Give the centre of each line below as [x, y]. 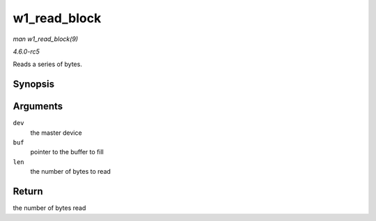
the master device [56, 133]
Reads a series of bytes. [48, 64]
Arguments [38, 107]
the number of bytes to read [71, 172]
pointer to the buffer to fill [67, 152]
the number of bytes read [49, 208]
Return [28, 191]
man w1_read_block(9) [46, 39]
